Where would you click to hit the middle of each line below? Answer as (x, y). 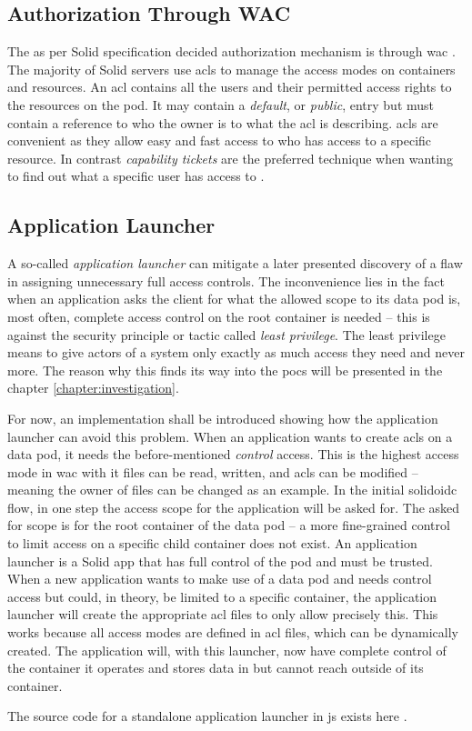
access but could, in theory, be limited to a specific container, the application (222, 596)
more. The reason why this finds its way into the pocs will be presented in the (225, 370)
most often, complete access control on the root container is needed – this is (219, 316)
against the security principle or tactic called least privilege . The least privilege (226, 334)
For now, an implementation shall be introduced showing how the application (223, 418)
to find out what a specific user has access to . (136, 176)
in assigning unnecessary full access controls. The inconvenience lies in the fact (226, 280)
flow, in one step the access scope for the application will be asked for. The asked (234, 507)
